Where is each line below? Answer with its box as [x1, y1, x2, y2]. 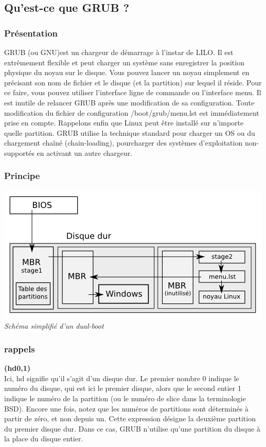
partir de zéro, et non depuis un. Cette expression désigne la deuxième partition [4, 413, 256, 424]
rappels [4, 342, 35, 355]
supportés [4, 147, 34, 158]
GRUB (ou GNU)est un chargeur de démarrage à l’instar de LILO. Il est [4, 47, 234, 57]
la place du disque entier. [4, 433, 83, 444]
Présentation [4, 26, 58, 39]
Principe [4, 169, 40, 182]
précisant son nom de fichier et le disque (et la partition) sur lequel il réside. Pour [4, 77, 262, 87]
